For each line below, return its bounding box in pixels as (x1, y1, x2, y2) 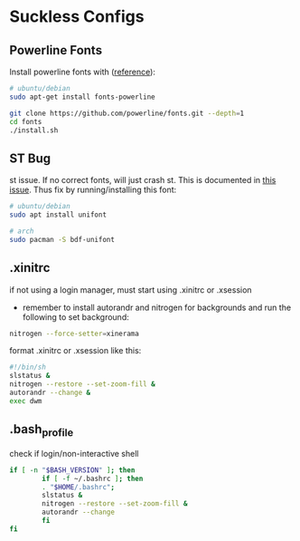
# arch (9, 227, 34, 236)
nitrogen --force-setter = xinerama (9, 329, 140, 338)
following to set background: (22, 311, 129, 323)
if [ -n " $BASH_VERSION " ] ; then (9, 465, 136, 475)
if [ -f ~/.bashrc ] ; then (42, 474, 144, 483)
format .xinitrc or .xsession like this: (9, 345, 142, 356)
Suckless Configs (9, 6, 145, 27)
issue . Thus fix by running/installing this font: (9, 184, 177, 196)
